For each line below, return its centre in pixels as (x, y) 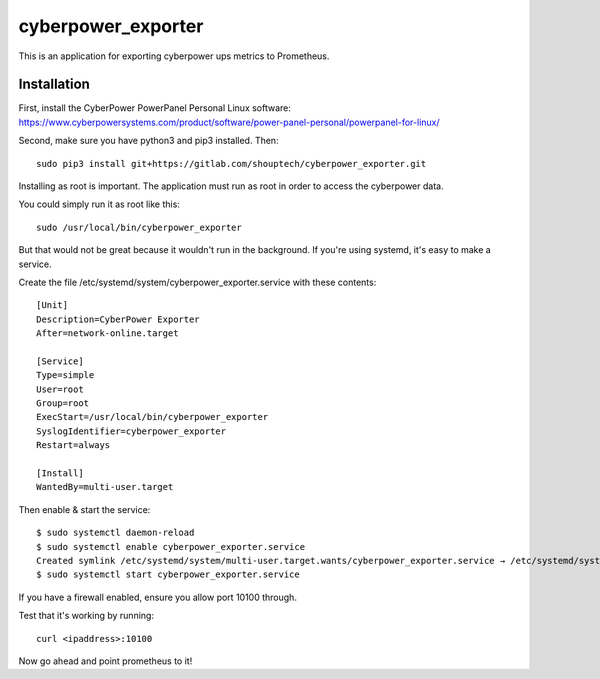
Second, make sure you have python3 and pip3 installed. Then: (148, 141)
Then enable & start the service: (84, 509)
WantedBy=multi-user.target (105, 487)
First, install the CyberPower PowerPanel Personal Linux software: (155, 108)
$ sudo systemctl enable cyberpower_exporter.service (170, 546)
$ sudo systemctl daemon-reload (115, 533)
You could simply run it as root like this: (99, 204)
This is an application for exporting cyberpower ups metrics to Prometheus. (174, 56)
